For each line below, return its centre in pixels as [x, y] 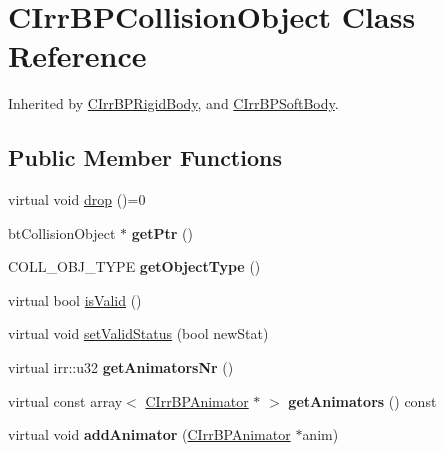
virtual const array [65, 400]
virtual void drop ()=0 [77, 199]
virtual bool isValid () [75, 299]
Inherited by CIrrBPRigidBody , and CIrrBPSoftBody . [173, 103]
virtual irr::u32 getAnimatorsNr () [121, 367]
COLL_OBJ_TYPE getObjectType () [134, 266]
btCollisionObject [62, 232]
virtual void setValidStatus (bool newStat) [138, 333]
